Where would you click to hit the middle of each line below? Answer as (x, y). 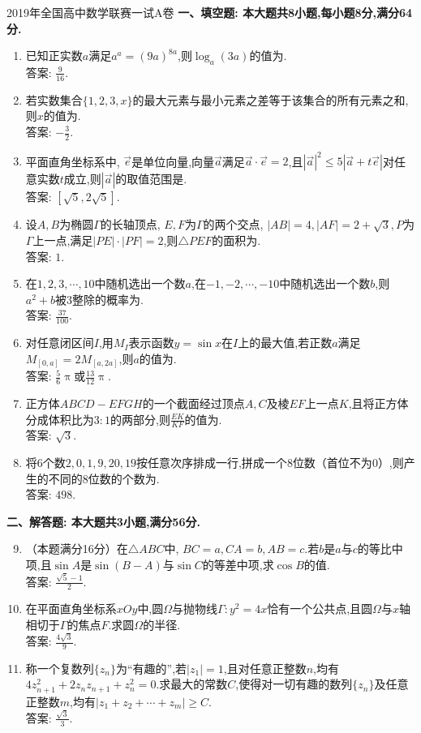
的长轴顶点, (130, 224)
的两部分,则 (140, 419)
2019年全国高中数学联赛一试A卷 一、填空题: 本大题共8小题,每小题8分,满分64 (210, 12)
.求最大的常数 (192, 684)
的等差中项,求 (238, 565)
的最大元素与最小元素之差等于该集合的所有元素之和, (271, 99)
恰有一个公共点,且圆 (320, 609)
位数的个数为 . (124, 478)
